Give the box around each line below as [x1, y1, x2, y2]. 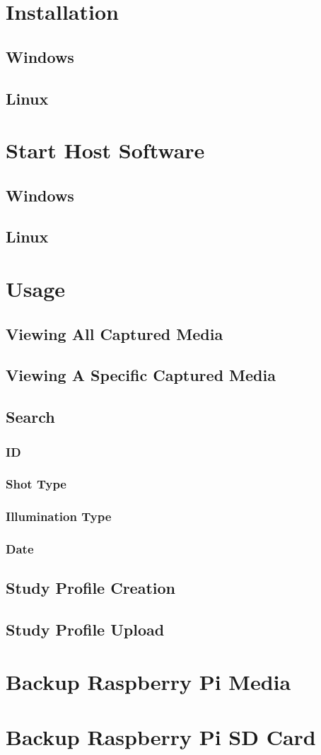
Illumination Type [6, 508, 112, 525]
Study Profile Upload [6, 619, 165, 640]
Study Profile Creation [6, 577, 175, 599]
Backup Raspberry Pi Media [6, 667, 291, 696]
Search [6, 406, 55, 428]
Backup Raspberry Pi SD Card [6, 722, 316, 751]
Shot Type [6, 475, 66, 493]
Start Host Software [6, 136, 205, 165]
